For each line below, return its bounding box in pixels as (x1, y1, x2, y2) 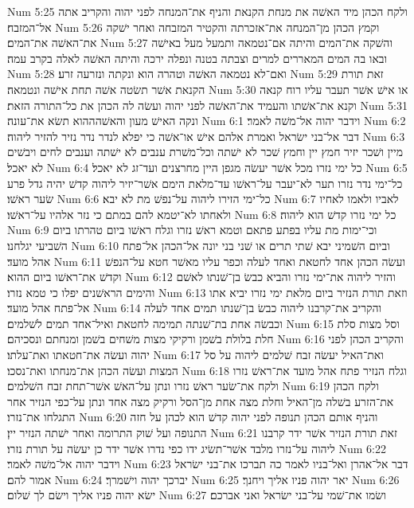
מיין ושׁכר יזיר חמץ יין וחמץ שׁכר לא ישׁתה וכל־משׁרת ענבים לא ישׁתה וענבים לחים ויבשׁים (7, 143, 403, 160)
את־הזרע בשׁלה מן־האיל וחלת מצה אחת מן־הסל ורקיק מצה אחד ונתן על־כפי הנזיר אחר (7, 393, 394, 409)
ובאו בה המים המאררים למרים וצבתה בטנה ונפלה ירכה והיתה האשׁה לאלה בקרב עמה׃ (7, 49, 388, 66)
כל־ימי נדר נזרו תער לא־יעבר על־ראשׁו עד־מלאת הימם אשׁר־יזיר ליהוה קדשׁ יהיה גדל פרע (7, 174, 403, 191)
